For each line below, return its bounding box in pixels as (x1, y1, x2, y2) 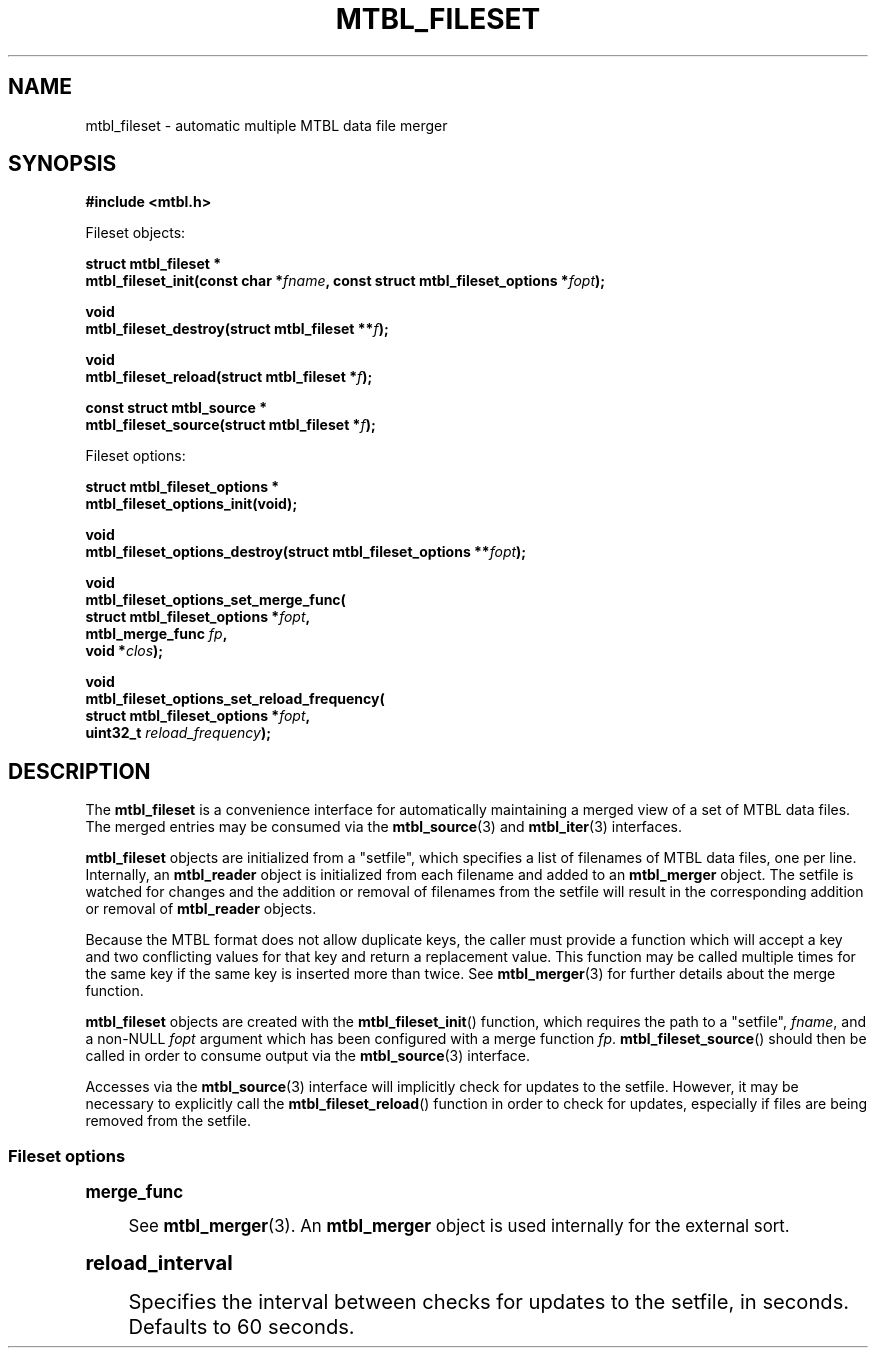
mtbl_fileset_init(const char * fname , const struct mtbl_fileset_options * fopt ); (85, 272, 606, 290)
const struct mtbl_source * (85, 399, 267, 417)
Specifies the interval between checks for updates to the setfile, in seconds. (128, 1289, 850, 1315)
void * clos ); (85, 642, 164, 660)
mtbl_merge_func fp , (85, 625, 228, 643)
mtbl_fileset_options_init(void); (85, 495, 298, 513)
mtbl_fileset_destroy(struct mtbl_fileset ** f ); (85, 320, 389, 338)
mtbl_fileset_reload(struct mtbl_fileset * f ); (85, 368, 373, 386)
